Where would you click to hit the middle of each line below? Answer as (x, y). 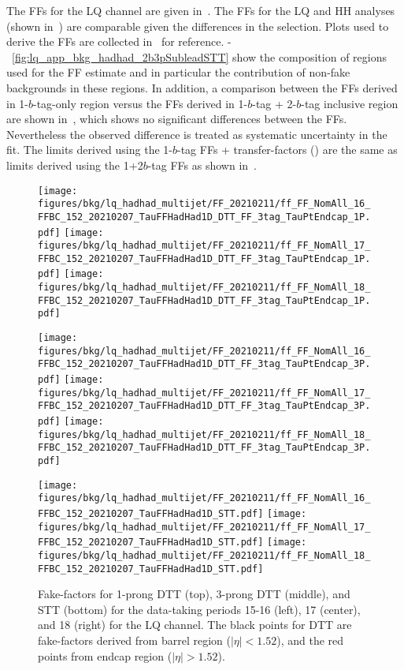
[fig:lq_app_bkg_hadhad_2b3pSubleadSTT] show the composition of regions (199, 56)
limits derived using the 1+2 (75, 165)
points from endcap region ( (105, 655)
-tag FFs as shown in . (202, 165)
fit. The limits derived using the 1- (89, 150)
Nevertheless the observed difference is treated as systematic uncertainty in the (197, 134)
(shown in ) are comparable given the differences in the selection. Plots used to (198, 26)
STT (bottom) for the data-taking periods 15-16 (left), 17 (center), (199, 609)
